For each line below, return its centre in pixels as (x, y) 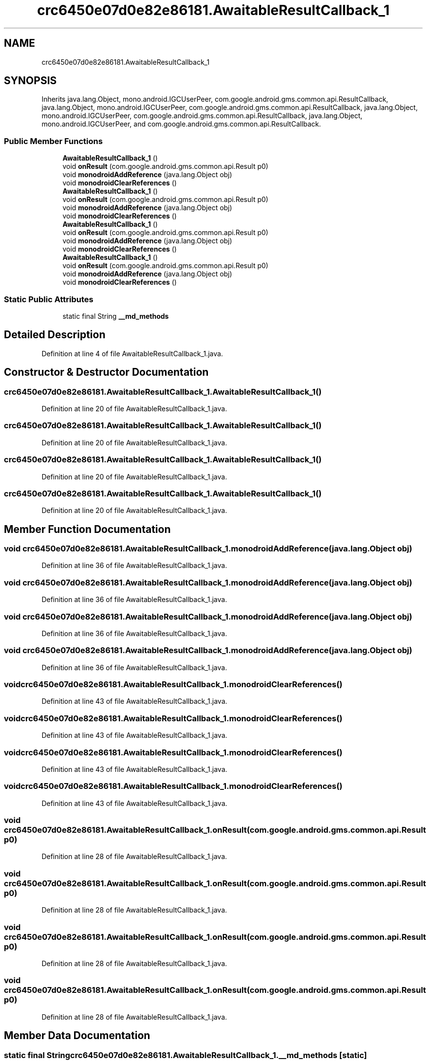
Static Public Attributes (49, 299)
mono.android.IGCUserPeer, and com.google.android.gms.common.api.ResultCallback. (181, 124)
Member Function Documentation (87, 529)
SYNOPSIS (30, 81)
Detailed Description (55, 335)
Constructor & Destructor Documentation (106, 372)
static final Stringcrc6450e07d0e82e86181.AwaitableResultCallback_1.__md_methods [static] (186, 1055)
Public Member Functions (53, 141)
